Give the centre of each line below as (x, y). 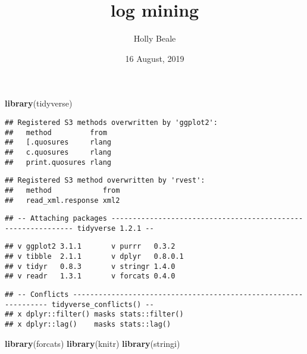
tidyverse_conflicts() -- (103, 304)
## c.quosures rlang (58, 152)
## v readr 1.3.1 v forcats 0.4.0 (90, 276)
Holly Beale (155, 38)
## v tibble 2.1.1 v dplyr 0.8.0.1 (94, 257)
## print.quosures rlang (58, 162)
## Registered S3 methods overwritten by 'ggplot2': (111, 122)
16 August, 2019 (155, 58)
